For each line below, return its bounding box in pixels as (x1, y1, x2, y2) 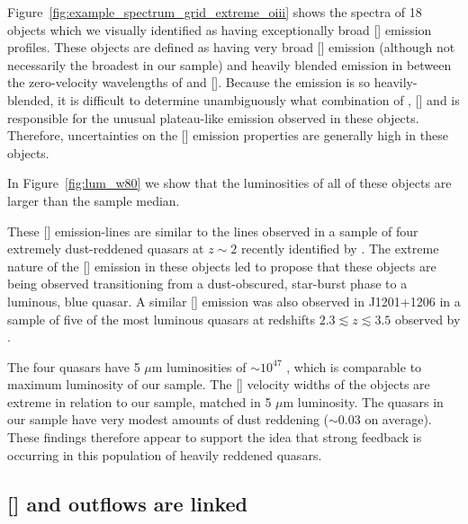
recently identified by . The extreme (240, 239, 439, 258)
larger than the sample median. (7, 191, 180, 209)
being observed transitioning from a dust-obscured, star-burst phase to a (7, 274, 408, 293)
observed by (394, 309, 461, 328)
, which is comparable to (286, 357, 422, 376)
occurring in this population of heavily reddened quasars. (7, 445, 322, 464)
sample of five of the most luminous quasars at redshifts (7, 309, 316, 328)
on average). (364, 410, 432, 429)
